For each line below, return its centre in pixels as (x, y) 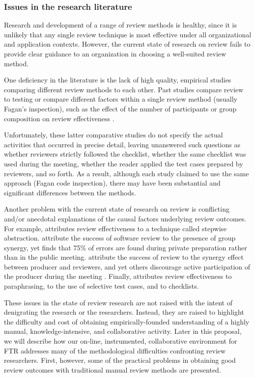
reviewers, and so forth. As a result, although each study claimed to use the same (127, 173)
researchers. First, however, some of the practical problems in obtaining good (120, 360)
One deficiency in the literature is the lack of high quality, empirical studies (118, 80)
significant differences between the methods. (70, 192)
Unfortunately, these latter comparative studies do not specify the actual (113, 135)
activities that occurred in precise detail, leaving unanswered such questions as (122, 144)
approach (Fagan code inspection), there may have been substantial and (112, 183)
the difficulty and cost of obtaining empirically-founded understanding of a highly (127, 321)
